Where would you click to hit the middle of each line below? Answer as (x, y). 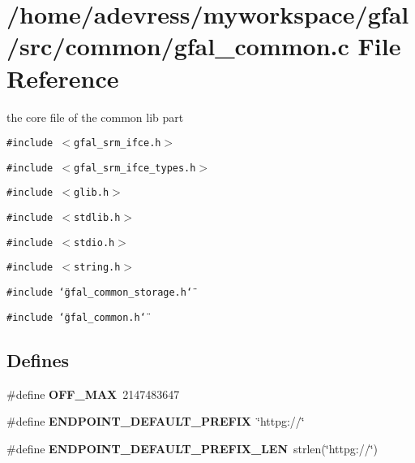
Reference (63, 78)
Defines (38, 359)
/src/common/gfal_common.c (178, 46)
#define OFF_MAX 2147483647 (93, 394)
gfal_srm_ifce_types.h (135, 168)
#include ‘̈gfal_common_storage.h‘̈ (100, 293)
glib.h (92, 193)
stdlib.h (97, 218)
